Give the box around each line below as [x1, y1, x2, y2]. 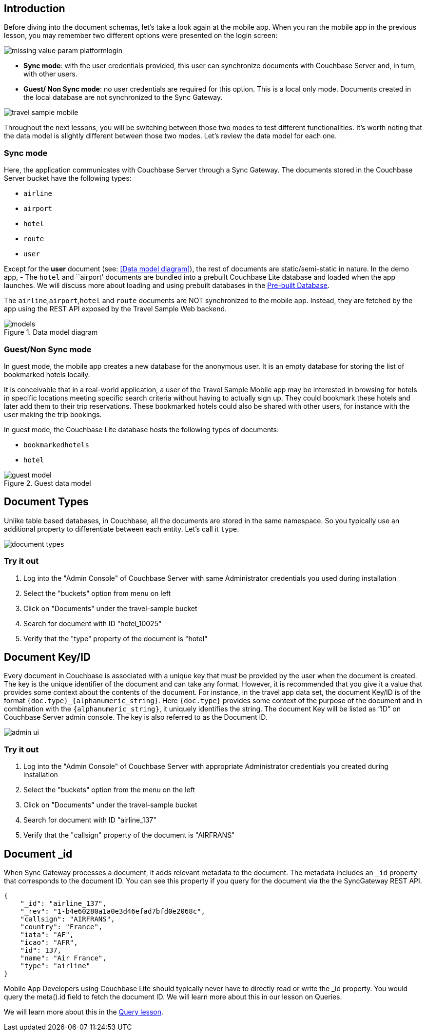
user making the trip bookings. [4, 410, 102, 419]
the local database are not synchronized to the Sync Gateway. [23, 93, 223, 102]
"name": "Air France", [20, 954, 107, 962]
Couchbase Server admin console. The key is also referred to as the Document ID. [4, 713, 268, 722]
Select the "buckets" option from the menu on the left [23, 786, 195, 794]
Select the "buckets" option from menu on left [23, 589, 171, 597]
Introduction [4, 2, 65, 15]
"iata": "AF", [20, 930, 74, 939]
